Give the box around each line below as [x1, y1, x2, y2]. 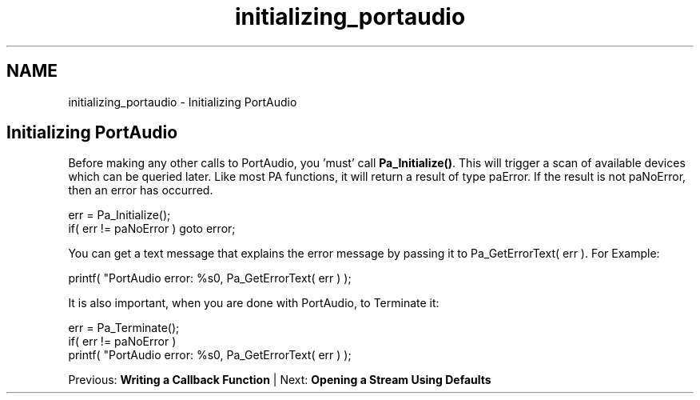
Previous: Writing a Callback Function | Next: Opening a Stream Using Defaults [68, 373, 491, 387]
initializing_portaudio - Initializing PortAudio [68, 94, 297, 109]
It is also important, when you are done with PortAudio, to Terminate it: [68, 296, 439, 310]
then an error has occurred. [68, 183, 213, 198]
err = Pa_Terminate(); [68, 321, 180, 335]
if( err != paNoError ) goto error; [68, 222, 236, 236]
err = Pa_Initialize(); [68, 208, 171, 222]
